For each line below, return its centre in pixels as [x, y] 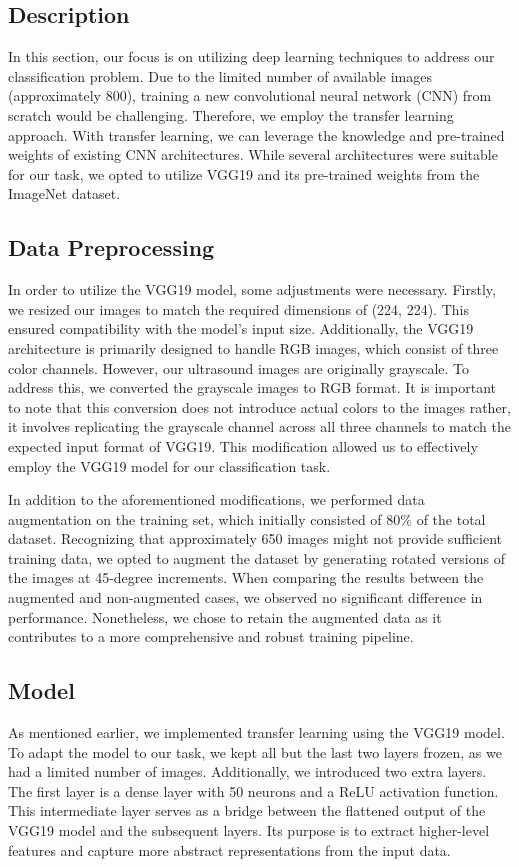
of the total [451, 518]
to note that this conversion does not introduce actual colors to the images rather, [260, 406]
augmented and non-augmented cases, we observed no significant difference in [245, 597]
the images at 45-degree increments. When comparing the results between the [246, 577]
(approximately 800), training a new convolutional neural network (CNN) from [250, 95]
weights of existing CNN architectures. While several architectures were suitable [253, 154]
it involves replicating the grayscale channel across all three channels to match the [259, 426]
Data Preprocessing [111, 247]
